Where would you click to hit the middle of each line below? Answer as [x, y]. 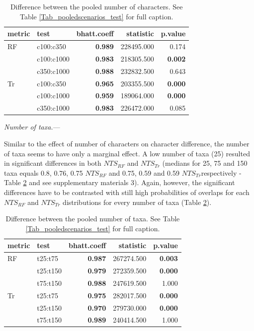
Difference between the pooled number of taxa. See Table [93, 219]
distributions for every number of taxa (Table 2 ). [137, 202]
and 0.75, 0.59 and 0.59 [144, 172]
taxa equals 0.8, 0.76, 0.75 [43, 172]
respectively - [221, 172]
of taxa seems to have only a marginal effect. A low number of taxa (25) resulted [127, 153]
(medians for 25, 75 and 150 [205, 163]
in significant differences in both [53, 163]
